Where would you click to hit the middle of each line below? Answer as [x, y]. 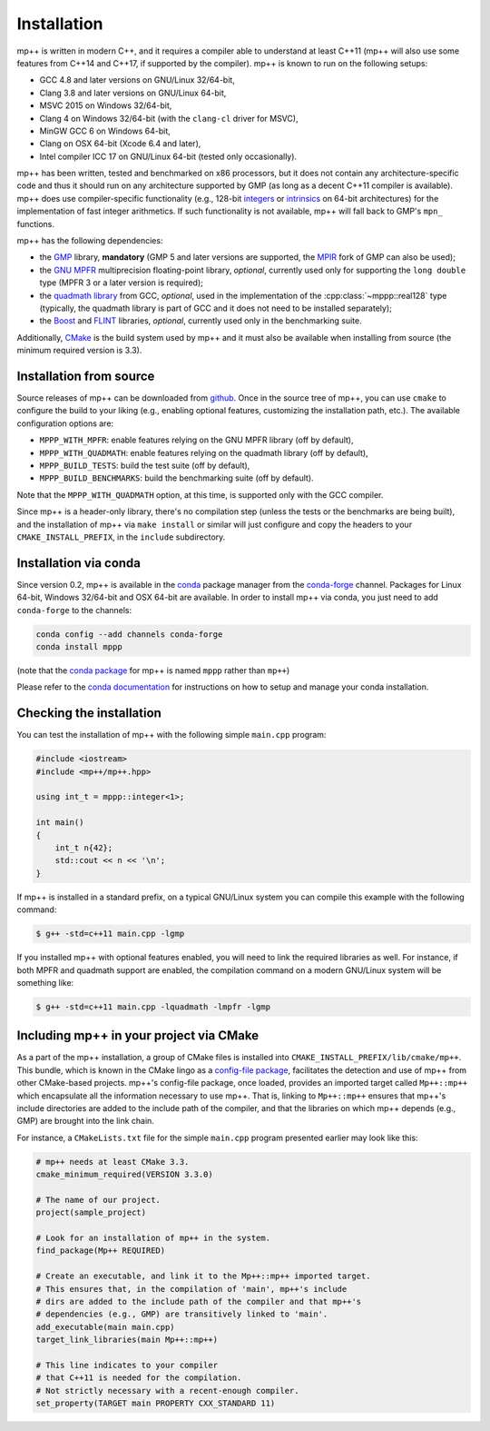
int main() [60, 823]
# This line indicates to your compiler [127, 1365]
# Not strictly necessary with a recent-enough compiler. [167, 1391]
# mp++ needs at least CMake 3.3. [113, 1162]
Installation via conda [78, 563]
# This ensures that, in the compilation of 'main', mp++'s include [191, 1289]
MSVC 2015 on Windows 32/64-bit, [106, 105]
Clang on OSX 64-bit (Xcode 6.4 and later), [120, 144]
